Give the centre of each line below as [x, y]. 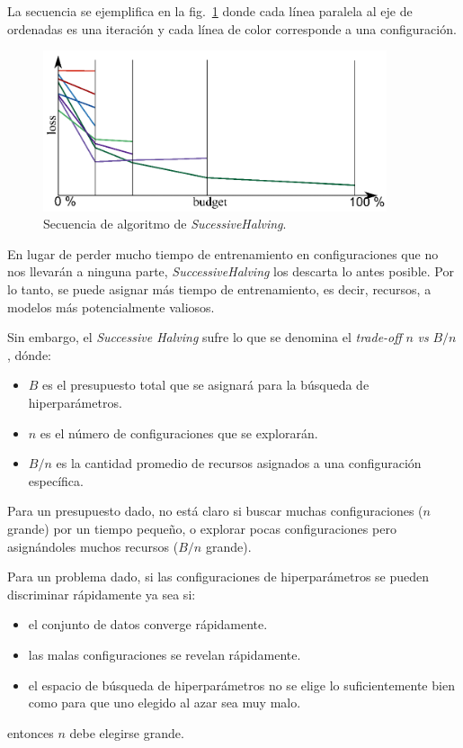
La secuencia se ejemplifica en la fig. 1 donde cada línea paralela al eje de [210, 11]
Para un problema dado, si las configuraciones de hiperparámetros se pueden [218, 577]
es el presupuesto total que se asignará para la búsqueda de [206, 385]
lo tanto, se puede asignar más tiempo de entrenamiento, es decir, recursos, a [219, 289]
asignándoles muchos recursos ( [93, 546]
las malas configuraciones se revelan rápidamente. [165, 654]
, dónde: [30, 354]
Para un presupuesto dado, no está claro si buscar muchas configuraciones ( [215, 511]
